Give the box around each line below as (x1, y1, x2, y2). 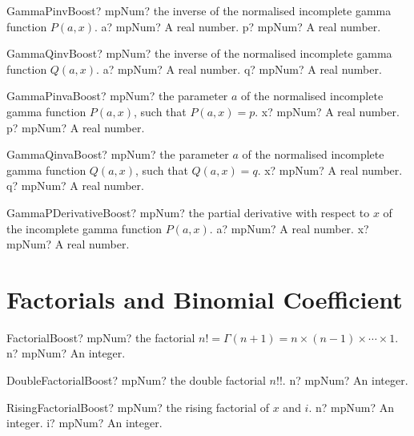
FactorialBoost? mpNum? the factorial (6, 329, 195, 345)
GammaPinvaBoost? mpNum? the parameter (6, 87, 228, 104)
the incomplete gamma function (6, 220, 163, 236)
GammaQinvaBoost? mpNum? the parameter (6, 146, 229, 163)
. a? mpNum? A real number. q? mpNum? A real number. (96, 60, 382, 77)
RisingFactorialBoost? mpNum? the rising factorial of (6, 398, 270, 415)
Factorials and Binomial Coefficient (6, 282, 403, 315)
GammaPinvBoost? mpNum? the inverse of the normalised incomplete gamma (6, 2, 392, 18)
